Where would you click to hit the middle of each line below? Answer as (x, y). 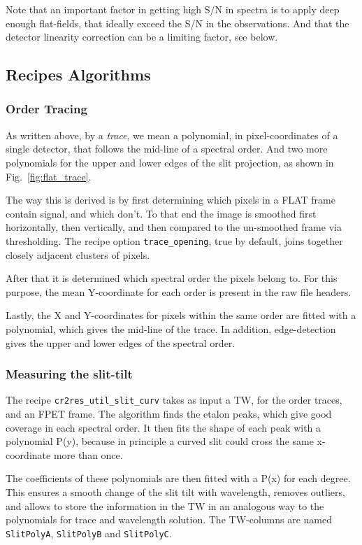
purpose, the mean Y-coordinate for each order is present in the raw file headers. (179, 291)
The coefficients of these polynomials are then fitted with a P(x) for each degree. (178, 478)
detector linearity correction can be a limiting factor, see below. (142, 37)
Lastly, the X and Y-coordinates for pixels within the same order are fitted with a (181, 315)
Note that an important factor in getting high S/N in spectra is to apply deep (173, 9)
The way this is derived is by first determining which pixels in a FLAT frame (171, 200)
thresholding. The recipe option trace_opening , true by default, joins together (174, 240)
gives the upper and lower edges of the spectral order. (121, 342)
